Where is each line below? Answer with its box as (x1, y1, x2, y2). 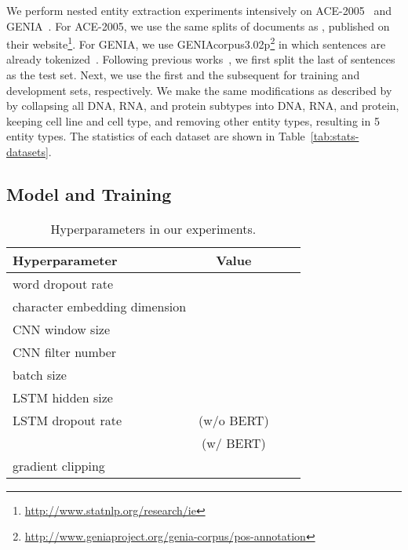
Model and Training (6, 181, 172, 206)
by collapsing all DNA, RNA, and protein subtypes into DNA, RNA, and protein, (6, 97, 399, 114)
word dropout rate (13, 274, 114, 293)
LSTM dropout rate (13, 410, 122, 429)
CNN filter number (13, 342, 117, 361)
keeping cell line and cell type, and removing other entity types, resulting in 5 (6, 112, 380, 129)
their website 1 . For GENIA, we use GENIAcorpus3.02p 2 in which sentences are (6, 34, 386, 52)
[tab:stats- (310, 128, 359, 144)
